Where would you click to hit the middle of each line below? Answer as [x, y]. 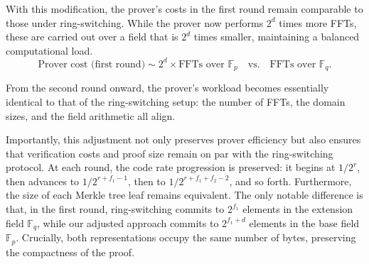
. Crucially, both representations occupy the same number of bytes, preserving [186, 237]
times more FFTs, [318, 22]
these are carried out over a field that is [92, 37]
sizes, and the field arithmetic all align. [91, 115]
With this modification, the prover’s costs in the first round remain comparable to [184, 9]
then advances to [43, 181]
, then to [146, 181]
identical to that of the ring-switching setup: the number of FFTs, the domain [176, 101]
